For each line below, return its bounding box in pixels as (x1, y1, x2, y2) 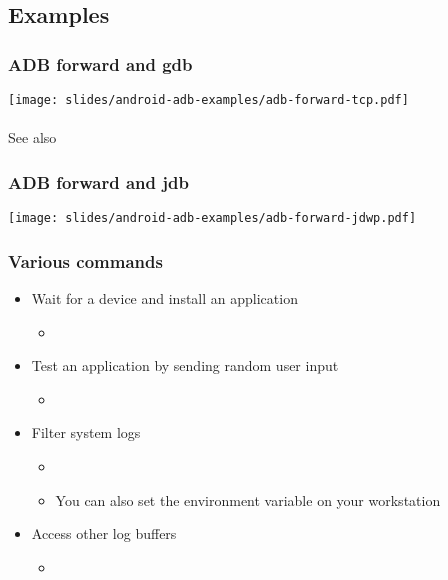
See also (8, 127, 57, 148)
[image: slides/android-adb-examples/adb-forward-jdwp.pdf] (8, 211, 417, 226)
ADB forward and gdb (8, 51, 193, 76)
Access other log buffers (31, 523, 177, 544)
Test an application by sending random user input (31, 355, 339, 376)
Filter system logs (31, 422, 141, 443)
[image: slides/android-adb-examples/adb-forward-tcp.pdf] (8, 93, 409, 107)
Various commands (8, 248, 163, 273)
